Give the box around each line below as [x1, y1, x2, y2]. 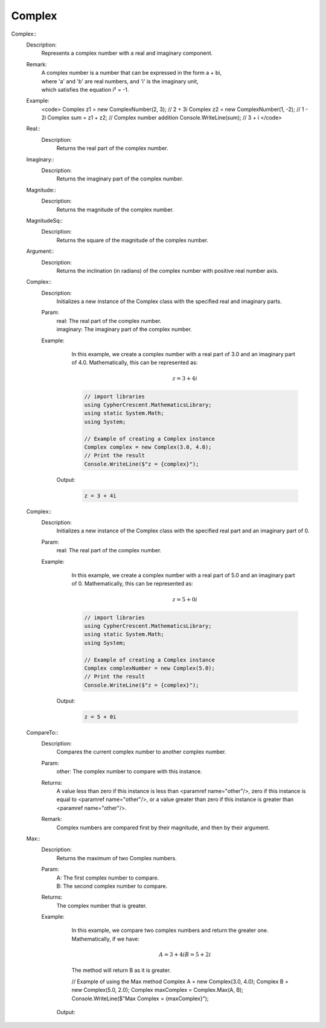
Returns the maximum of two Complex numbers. [56, 854, 177, 861]
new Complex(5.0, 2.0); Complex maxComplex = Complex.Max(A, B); [71, 986, 244, 994]
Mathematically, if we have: [71, 935, 140, 942]
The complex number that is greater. [56, 902, 147, 909]
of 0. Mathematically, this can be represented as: [71, 580, 193, 587]
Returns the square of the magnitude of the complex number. [56, 236, 208, 244]
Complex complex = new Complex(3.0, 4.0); [84, 444, 212, 450]
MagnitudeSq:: [26, 217, 63, 224]
